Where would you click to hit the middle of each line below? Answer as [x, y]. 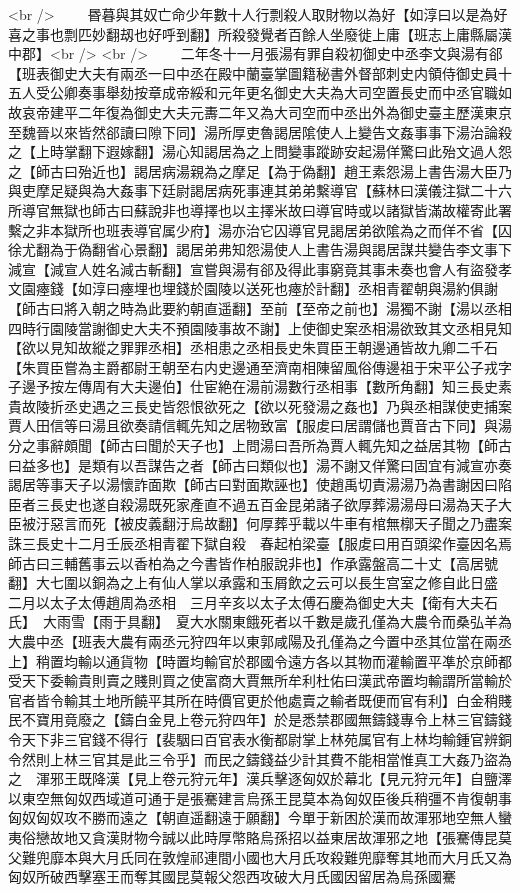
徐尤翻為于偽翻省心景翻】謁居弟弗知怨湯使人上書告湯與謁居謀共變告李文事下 [260, 249]
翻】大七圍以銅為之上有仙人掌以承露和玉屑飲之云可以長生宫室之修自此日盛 [253, 582]
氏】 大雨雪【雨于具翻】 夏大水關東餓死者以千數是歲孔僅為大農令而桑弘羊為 [260, 621]
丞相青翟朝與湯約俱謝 [427, 288]
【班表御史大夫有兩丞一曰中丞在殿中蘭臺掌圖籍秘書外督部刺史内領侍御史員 [253, 72]
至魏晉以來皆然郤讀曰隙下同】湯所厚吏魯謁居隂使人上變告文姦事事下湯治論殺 [260, 131]
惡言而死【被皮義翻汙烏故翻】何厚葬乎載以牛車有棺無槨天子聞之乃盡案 [280, 523]
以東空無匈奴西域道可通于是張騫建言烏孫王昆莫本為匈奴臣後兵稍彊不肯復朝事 [260, 797]
